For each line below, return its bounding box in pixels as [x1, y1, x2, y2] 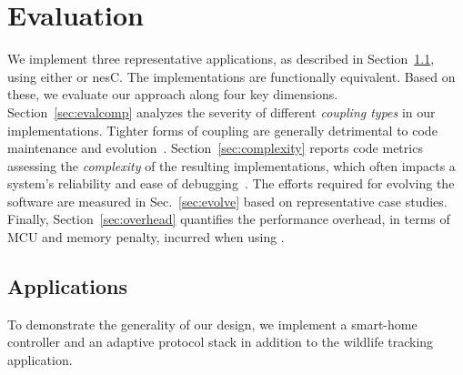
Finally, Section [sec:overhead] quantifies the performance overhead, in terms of [7, 209, 450, 228]
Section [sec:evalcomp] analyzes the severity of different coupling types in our [7, 102, 436, 121]
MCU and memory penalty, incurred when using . [7, 228, 285, 247]
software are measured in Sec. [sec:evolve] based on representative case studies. [7, 191, 448, 210]
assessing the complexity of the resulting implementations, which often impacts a [7, 156, 456, 175]
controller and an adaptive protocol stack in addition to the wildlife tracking [7, 332, 434, 351]
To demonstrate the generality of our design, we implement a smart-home [7, 314, 418, 333]
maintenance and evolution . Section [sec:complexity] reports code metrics [7, 138, 423, 157]
